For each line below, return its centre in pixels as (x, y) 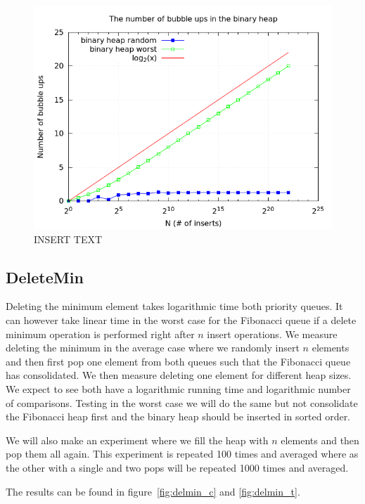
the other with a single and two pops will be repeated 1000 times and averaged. (177, 467)
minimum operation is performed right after (100, 334)
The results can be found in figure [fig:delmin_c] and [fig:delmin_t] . (153, 491)
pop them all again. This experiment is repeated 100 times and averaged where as (182, 454)
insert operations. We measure (272, 334)
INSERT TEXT (68, 239)
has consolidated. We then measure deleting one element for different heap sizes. (179, 375)
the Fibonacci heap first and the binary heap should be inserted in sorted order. (178, 416)
